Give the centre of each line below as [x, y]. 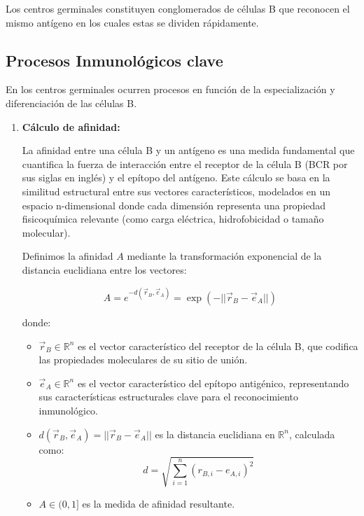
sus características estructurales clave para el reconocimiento [169, 397]
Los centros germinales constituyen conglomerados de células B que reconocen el [178, 8]
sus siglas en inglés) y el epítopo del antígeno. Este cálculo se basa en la [176, 177]
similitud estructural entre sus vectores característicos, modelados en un [176, 191]
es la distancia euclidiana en [215, 434]
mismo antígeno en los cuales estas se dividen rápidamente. [132, 22]
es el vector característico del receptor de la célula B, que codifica [218, 346]
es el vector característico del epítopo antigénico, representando [213, 383]
